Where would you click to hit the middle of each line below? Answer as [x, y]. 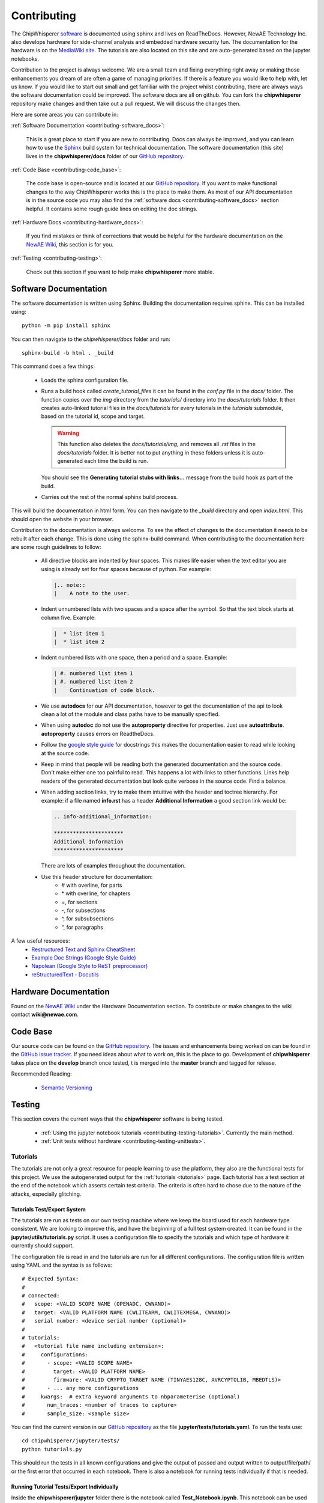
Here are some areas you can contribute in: [64, 115]
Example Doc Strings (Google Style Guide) [84, 958]
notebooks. [25, 59]
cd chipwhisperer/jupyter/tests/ [71, 1441]
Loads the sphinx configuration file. [85, 380]
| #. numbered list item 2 [93, 682]
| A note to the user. [92, 593]
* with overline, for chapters [96, 893]
